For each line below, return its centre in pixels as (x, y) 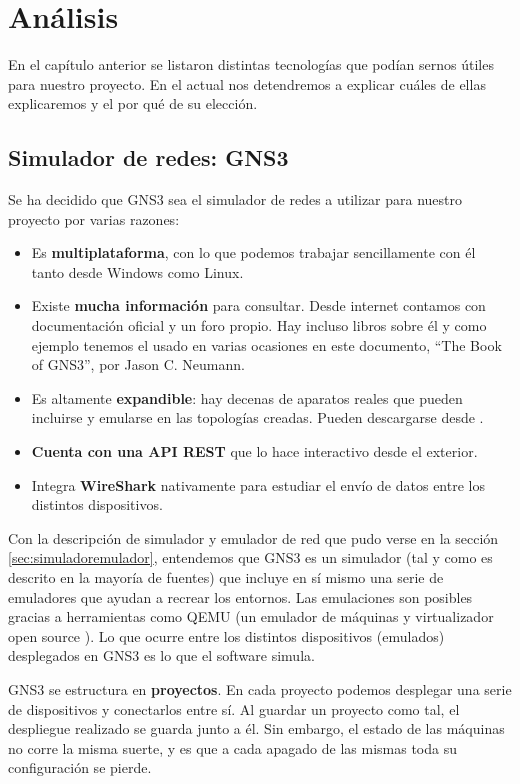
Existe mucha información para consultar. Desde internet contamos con (258, 305)
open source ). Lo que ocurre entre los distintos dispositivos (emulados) (226, 635)
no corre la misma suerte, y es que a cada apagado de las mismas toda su (232, 747)
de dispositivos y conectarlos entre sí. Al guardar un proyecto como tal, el (234, 708)
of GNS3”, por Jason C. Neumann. (138, 364)
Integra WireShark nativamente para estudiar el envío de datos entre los (258, 484)
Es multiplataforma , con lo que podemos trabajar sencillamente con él (253, 252)
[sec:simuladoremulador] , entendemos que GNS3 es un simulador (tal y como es (250, 557)
